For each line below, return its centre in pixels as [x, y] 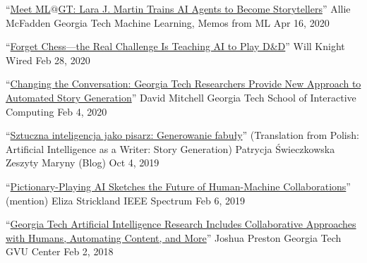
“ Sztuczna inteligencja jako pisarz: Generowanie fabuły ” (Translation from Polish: [182, 135]
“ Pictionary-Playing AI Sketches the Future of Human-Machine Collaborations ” [178, 186]
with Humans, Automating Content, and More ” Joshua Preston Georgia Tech [174, 237]
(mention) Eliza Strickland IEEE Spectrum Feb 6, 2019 [126, 200]
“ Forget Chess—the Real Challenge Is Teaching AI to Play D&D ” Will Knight [175, 46]
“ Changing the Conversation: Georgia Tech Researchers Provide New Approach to [183, 84]
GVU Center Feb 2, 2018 [60, 251]
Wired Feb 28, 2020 [48, 60]
